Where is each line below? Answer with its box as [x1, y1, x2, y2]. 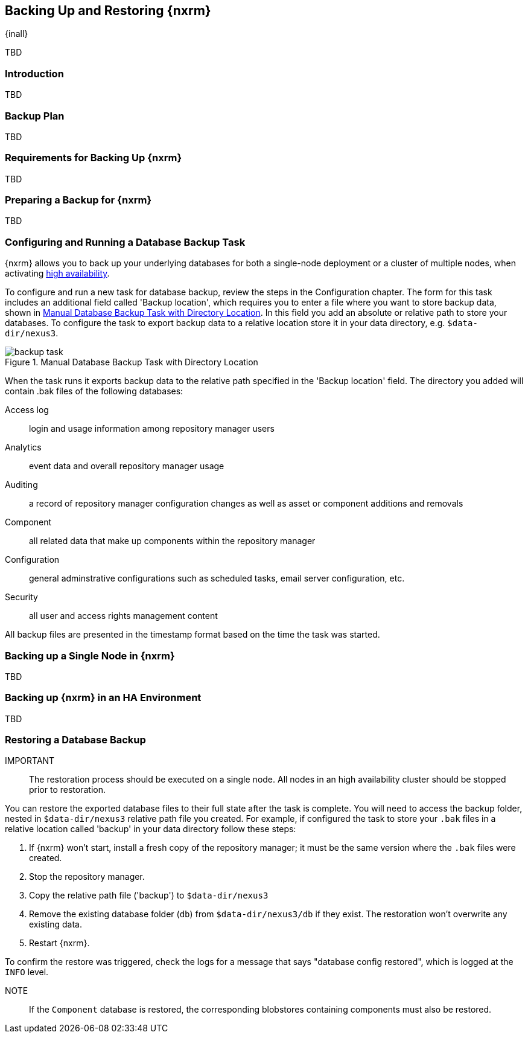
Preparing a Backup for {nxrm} [5, 194, 152, 207]
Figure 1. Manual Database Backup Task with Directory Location [5, 357, 258, 368]
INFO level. [5, 967, 49, 978]
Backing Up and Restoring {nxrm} [5, 3, 211, 18]
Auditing [5, 479, 38, 490]
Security [5, 592, 38, 603]
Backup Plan [5, 109, 65, 122]
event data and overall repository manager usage [29, 461, 224, 472]
